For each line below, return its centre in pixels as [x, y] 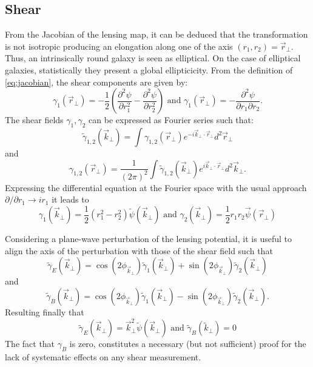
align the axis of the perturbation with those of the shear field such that [139, 250]
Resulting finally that [45, 311]
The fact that [30, 344]
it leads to [70, 199]
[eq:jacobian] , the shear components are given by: [96, 82]
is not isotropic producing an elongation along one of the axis [119, 46]
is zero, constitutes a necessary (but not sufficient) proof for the [188, 344]
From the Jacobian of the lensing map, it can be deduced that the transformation [156, 34]
